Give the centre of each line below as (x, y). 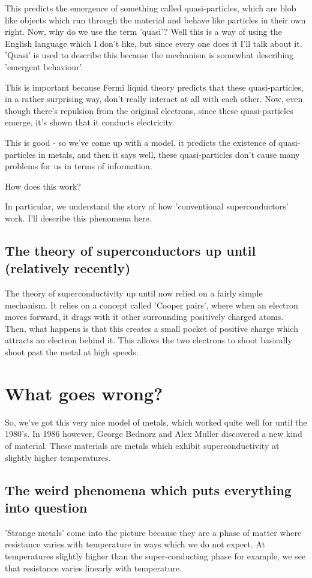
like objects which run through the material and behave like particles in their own (155, 20)
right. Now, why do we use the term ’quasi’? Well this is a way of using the (143, 32)
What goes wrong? (84, 393)
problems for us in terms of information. (79, 166)
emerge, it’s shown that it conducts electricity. (90, 122)
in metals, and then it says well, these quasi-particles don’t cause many (169, 154)
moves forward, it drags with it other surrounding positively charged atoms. (144, 317)
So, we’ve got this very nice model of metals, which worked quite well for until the (156, 422)
